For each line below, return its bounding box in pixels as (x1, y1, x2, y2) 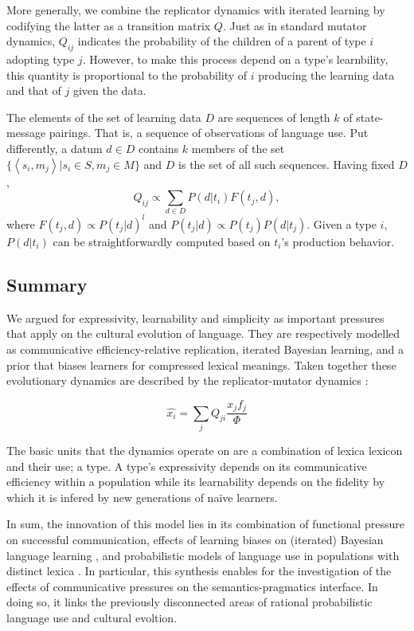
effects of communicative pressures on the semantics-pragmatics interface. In (6, 578, 378, 594)
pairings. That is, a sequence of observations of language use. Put (49, 124, 369, 141)
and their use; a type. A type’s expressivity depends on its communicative (6, 457, 367, 474)
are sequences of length (217, 108, 330, 125)
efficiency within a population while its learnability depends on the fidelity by (6, 473, 385, 490)
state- (356, 108, 384, 125)
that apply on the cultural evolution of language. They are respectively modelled (6, 325, 400, 342)
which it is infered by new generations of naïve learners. (6, 488, 278, 505)
